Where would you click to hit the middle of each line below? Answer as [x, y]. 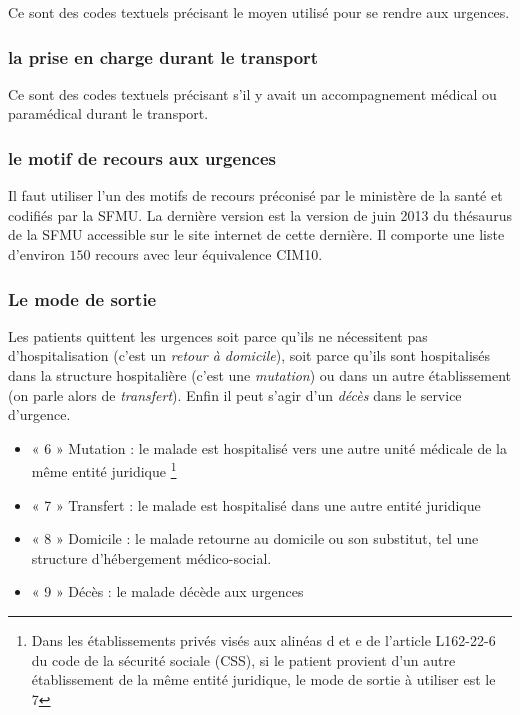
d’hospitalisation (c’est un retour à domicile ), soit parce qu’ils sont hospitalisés [249, 355]
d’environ [36, 254]
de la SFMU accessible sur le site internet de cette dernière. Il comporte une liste [256, 234]
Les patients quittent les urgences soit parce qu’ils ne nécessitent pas [218, 335]
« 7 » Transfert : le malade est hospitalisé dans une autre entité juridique [256, 504]
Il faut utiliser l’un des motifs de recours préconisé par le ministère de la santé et [255, 195]
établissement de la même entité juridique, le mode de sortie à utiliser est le [263, 679]
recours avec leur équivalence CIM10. [209, 254]
